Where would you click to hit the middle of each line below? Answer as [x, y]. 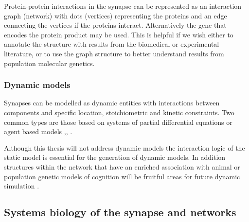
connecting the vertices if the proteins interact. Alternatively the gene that [115, 25]
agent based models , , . [38, 131]
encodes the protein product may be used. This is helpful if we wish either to [119, 34]
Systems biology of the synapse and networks [120, 212]
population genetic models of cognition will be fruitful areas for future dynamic [122, 176]
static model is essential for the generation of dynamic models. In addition [115, 157]
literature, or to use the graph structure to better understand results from [114, 53]
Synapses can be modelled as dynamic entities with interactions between [112, 103]
